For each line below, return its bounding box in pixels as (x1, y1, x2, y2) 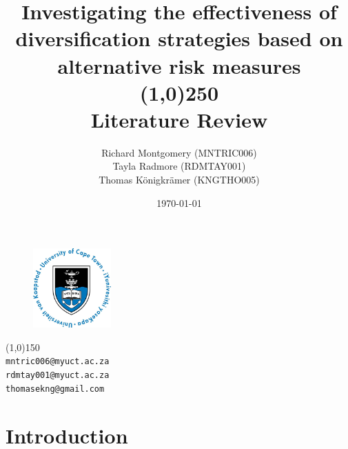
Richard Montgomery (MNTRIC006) (101, 145, 257, 159)
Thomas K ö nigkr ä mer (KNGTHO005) (99, 172, 260, 187)
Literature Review (90, 105, 268, 133)
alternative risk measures (57, 51, 301, 79)
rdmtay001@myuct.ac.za (6, 370, 110, 381)
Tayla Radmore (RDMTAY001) (112, 159, 246, 173)
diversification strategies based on (15, 24, 343, 52)
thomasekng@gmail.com (6, 383, 105, 394)
